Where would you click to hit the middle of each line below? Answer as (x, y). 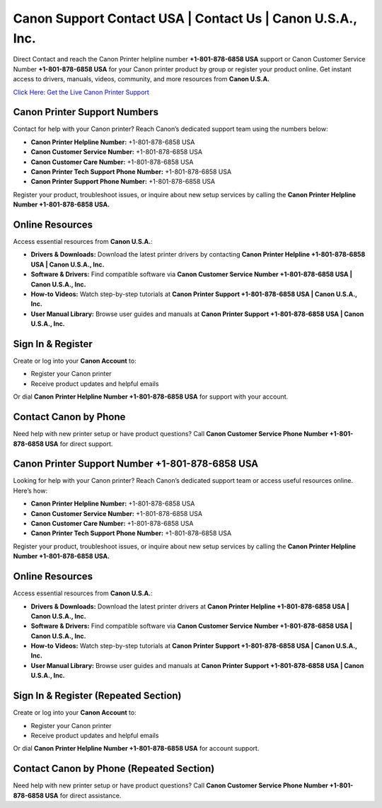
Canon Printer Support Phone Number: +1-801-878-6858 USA (123, 182)
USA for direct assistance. (83, 795)
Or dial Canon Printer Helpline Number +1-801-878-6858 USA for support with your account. (151, 397)
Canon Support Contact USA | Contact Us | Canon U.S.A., (185, 18)
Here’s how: (30, 491)
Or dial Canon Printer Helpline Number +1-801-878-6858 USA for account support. (136, 749)
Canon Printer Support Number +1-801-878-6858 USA (135, 464)
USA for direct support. (79, 444)
